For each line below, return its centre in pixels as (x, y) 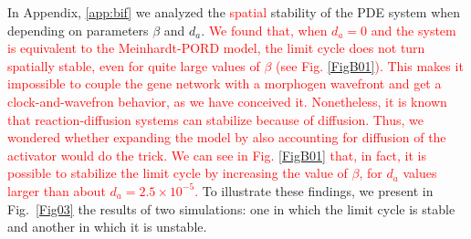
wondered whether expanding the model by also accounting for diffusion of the (227, 137)
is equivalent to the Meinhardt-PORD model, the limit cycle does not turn (216, 48)
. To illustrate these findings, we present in (314, 190)
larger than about (57, 190)
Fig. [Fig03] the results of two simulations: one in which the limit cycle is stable (231, 208)
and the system (413, 30)
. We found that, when (264, 30)
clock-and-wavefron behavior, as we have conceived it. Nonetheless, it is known (227, 101)
